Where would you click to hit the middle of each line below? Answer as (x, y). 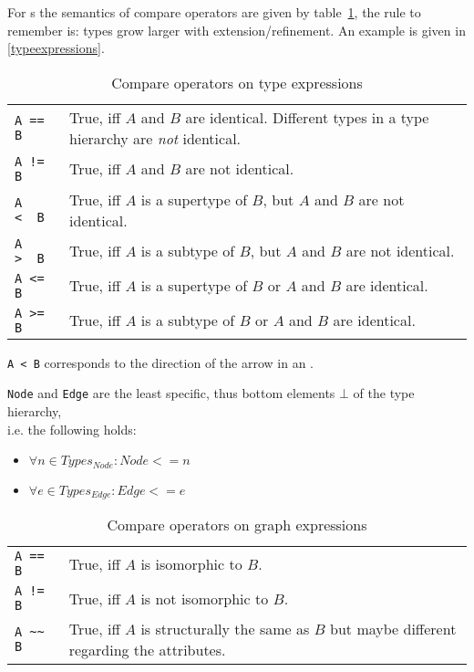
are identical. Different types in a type (307, 117)
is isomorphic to (191, 563)
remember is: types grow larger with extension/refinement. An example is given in (237, 30)
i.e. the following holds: (72, 429)
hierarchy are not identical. (155, 138)
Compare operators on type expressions (237, 82)
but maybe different (393, 629)
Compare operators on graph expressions (237, 525)
